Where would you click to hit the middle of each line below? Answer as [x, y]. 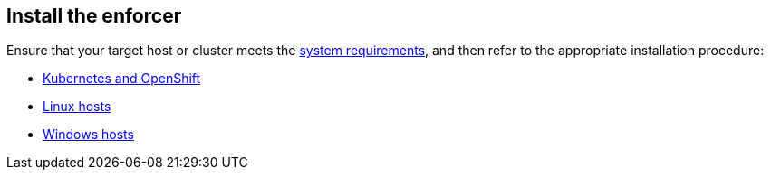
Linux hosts [77, 107]
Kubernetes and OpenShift [122, 79]
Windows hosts [88, 135]
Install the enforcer [94, 16]
